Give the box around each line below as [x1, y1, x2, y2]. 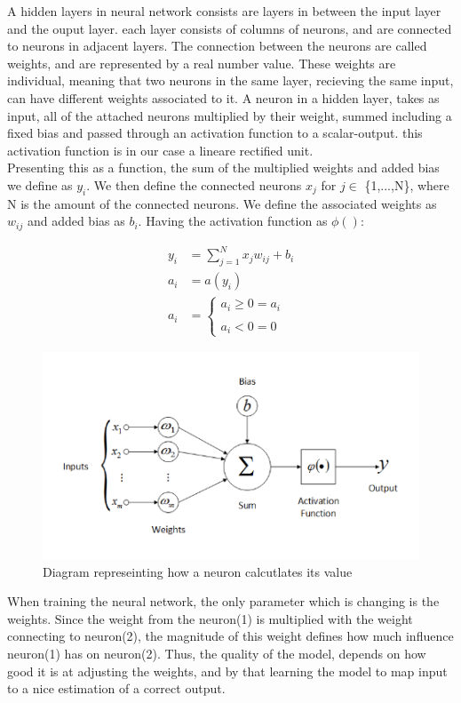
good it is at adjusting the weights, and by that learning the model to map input [7, 661, 448, 680]
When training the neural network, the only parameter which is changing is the [7, 592, 440, 611]
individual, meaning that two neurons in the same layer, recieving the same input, [7, 71, 454, 90]
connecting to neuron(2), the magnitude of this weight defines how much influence [7, 627, 454, 645]
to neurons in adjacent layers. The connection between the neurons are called [7, 36, 427, 55]
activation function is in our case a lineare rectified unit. [7, 140, 314, 159]
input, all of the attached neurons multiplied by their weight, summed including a [7, 106, 452, 124]
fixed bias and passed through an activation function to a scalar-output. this [7, 124, 423, 142]
